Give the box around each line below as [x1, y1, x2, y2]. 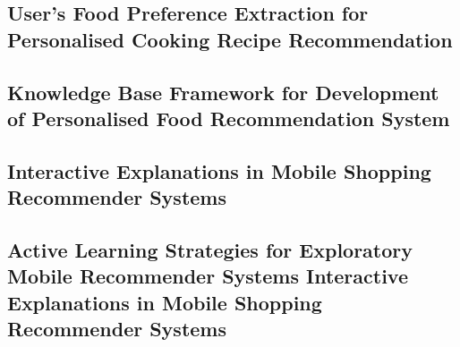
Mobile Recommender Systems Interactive [7, 262, 408, 290]
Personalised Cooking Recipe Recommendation [7, 25, 453, 53]
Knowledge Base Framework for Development [7, 78, 439, 106]
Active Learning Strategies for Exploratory [7, 235, 413, 263]
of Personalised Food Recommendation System [7, 104, 450, 131]
